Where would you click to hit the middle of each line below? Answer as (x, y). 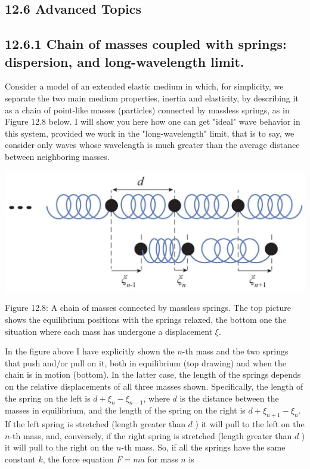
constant (20, 459)
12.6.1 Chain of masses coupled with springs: (146, 44)
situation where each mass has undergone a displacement (109, 331)
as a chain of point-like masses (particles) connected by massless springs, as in (147, 109)
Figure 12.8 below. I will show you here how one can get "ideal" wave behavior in (153, 121)
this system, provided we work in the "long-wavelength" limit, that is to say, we (150, 133)
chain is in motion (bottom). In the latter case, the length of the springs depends (153, 374)
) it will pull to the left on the (250, 424)
